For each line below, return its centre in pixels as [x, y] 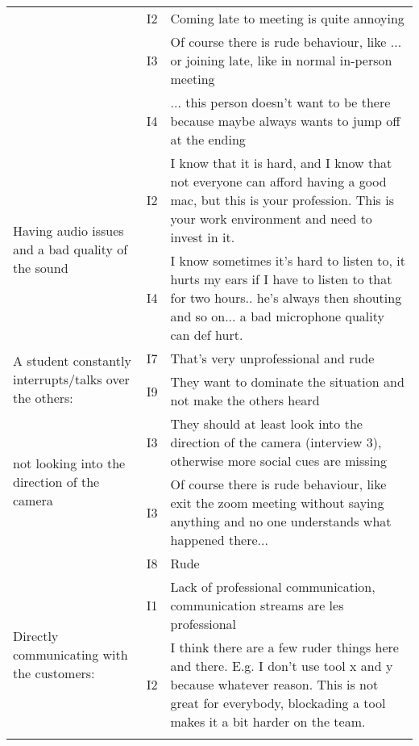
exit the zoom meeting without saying [277, 503]
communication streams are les [257, 605]
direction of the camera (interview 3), [276, 442]
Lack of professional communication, [273, 587]
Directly [36, 635]
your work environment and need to [271, 218]
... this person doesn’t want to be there [280, 102]
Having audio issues [68, 230]
